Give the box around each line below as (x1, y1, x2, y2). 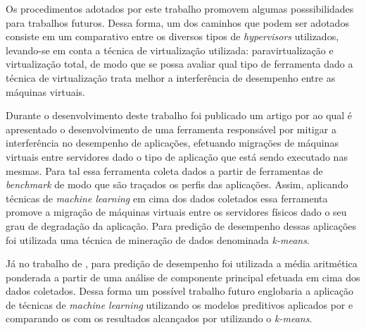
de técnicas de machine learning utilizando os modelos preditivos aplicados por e (6, 297, 353, 312)
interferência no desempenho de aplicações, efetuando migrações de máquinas (6, 135, 339, 150)
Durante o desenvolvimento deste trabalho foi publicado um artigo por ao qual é (6, 108, 353, 123)
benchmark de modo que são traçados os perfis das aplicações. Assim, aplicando (6, 177, 348, 192)
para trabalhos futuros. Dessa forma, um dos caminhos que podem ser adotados (6, 15, 349, 30)
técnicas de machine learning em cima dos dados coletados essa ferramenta (6, 190, 328, 205)
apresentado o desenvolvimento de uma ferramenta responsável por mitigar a (6, 121, 336, 136)
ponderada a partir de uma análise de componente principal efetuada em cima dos (6, 269, 360, 284)
